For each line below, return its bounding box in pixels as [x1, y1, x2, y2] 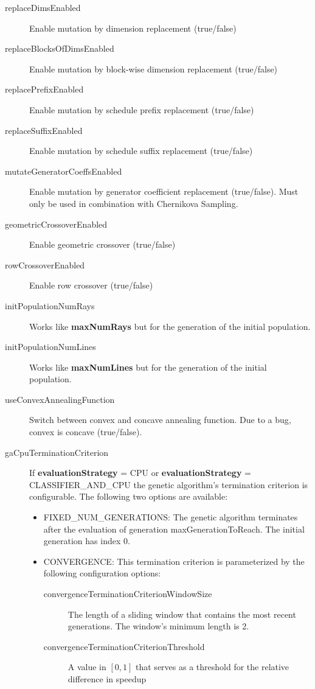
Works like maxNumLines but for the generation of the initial [29, 360, 267, 373]
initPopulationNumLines [5, 340, 96, 353]
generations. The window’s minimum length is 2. [67, 620, 249, 632]
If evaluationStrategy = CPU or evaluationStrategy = [29, 466, 251, 479]
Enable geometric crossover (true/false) [29, 238, 176, 251]
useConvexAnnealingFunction [5, 393, 115, 405]
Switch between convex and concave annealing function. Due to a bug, [29, 413, 291, 426]
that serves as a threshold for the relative [136, 660, 289, 673]
